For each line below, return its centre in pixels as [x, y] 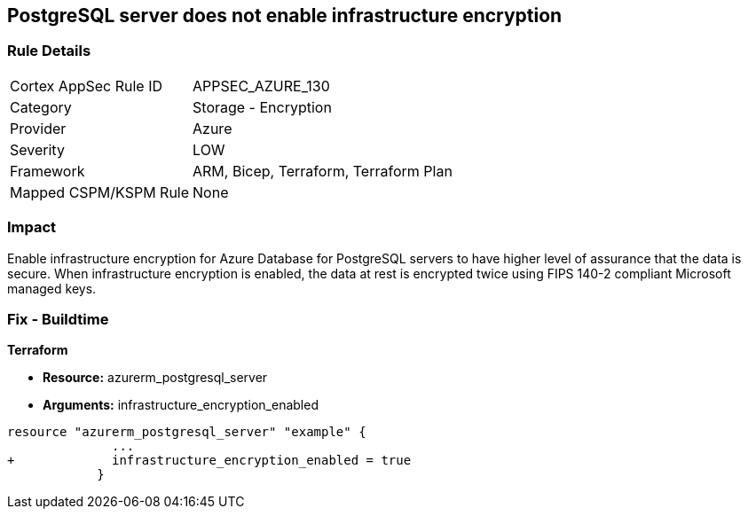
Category [41, 107]
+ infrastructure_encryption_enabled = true [209, 461]
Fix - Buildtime [58, 319]
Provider [38, 128]
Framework [47, 171]
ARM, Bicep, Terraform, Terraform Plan [323, 171]
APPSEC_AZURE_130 [261, 86]
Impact [32, 227]
